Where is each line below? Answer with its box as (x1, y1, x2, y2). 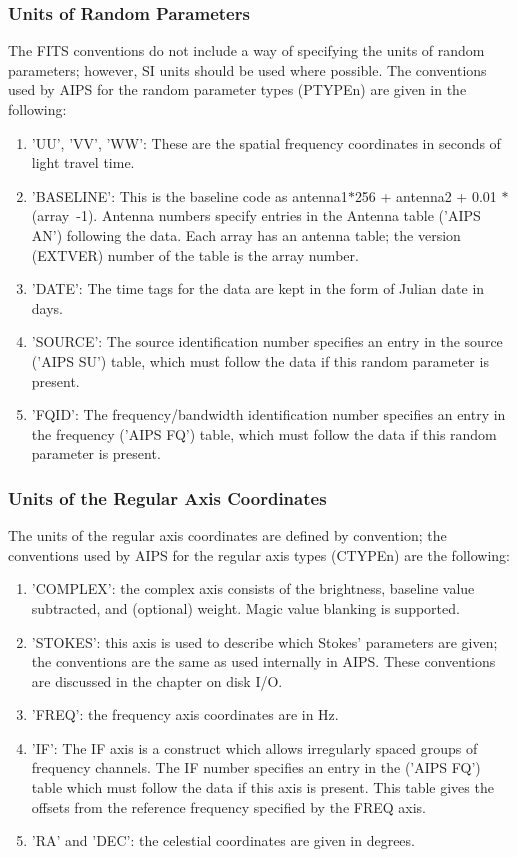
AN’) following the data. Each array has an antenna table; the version (31, 224, 461, 245)
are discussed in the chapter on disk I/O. (31, 670, 283, 691)
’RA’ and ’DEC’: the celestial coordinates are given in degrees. (31, 830, 415, 851)
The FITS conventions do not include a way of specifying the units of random (8, 40, 485, 61)
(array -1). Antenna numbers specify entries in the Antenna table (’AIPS (31, 205, 481, 226)
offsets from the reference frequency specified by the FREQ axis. (31, 796, 426, 817)
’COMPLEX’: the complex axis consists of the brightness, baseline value (31, 578, 475, 599)
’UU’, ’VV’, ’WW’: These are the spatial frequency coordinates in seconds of (31, 132, 501, 153)
